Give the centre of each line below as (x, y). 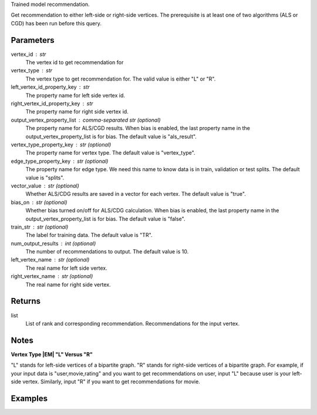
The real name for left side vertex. (67, 268)
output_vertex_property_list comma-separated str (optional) (86, 120)
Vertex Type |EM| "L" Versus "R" (52, 354)
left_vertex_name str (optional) (50, 260)
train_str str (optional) (40, 227)
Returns (26, 301)
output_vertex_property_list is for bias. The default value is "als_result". (111, 136)
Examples (29, 398)
